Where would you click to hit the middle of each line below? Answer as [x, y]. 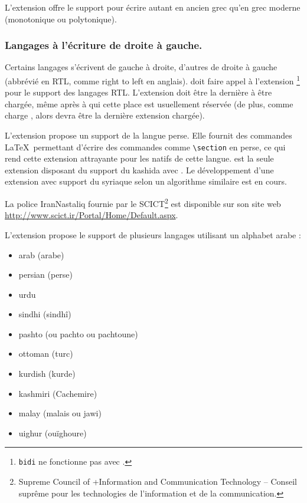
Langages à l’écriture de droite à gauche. [104, 45]
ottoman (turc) [46, 354]
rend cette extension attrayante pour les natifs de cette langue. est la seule [139, 158]
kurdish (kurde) [47, 374]
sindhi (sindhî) [45, 314]
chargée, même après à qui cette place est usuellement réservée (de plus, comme [149, 103]
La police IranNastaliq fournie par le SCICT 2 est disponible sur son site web [143, 203]
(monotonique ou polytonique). [61, 19]
